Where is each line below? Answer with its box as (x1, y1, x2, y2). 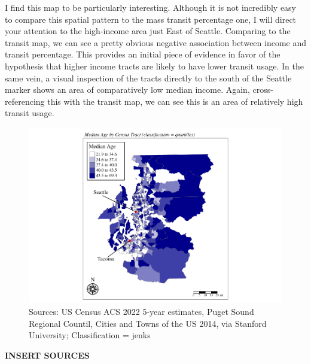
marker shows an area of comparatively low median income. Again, (5, 83, 250, 96)
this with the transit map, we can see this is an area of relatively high (47, 95, 303, 107)
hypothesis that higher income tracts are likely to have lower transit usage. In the (5, 59, 304, 72)
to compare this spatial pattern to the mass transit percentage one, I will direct (5, 13, 297, 25)
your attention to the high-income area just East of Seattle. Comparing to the (5, 25, 291, 37)
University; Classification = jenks (29, 329, 151, 341)
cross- (252, 83, 273, 96)
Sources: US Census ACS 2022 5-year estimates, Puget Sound (29, 305, 254, 318)
